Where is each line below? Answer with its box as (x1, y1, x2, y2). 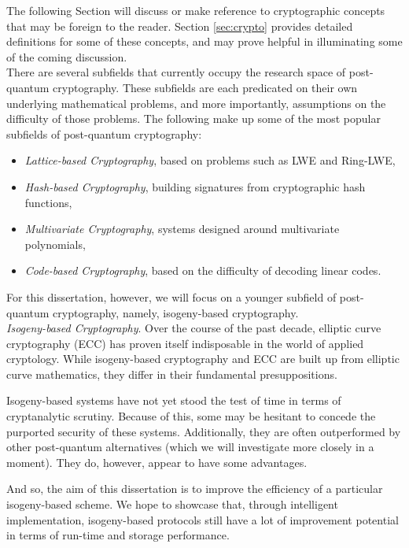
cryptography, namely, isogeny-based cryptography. (53, 304, 299, 320)
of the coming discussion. (6, 48, 127, 65)
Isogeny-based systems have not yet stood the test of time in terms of (6, 392, 341, 409)
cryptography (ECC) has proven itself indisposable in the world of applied (6, 335, 364, 351)
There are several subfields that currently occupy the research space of (6, 64, 346, 80)
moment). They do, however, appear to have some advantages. (6, 454, 308, 470)
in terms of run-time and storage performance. (6, 527, 230, 543)
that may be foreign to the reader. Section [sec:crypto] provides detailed (6, 17, 353, 34)
